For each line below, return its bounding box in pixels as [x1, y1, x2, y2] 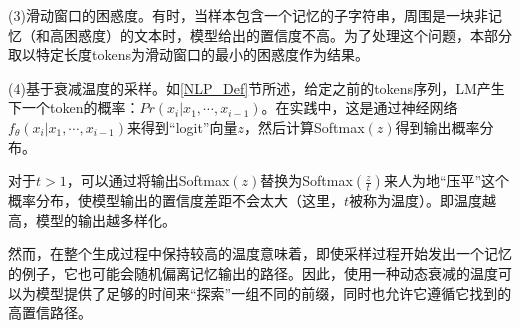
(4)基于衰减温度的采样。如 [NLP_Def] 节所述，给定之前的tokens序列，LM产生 [8, 77, 505, 98]
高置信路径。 [8, 302, 92, 323]
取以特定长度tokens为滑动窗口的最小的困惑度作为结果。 [8, 44, 369, 65]
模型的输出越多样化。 [35, 209, 176, 230]
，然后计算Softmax [244, 116, 365, 137]
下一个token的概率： [8, 97, 140, 118]
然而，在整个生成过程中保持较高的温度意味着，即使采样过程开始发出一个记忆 [8, 243, 512, 264]
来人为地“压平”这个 [383, 170, 510, 191]
